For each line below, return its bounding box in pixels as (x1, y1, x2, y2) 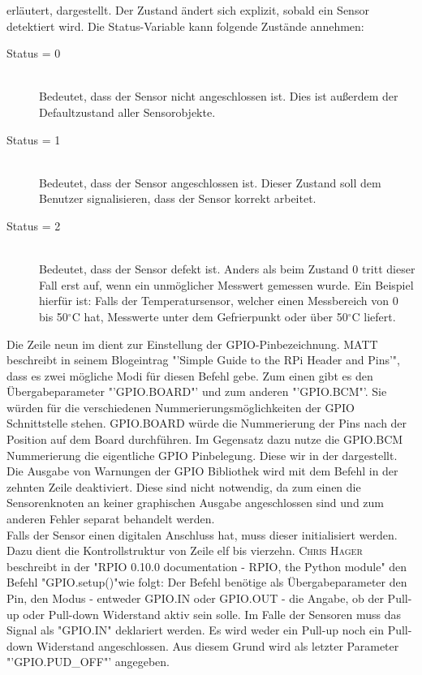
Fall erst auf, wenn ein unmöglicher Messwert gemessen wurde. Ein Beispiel (39, 276, 414, 293)
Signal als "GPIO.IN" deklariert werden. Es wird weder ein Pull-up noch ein (6, 621, 384, 638)
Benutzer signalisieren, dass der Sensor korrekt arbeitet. (39, 190, 316, 207)
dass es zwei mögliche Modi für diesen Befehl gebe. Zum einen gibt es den (6, 367, 373, 384)
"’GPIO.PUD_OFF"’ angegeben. (6, 653, 170, 670)
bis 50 (39, 307, 68, 325)
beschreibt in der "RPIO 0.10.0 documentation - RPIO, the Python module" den (6, 557, 407, 574)
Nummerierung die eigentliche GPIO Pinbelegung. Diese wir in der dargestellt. (6, 446, 398, 463)
